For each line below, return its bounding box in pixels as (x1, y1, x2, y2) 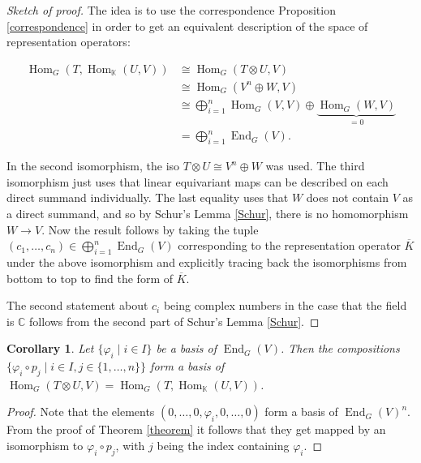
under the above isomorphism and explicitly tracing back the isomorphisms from (6, 253, 407, 270)
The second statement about (6, 297, 148, 314)
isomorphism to (6, 437, 84, 454)
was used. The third (265, 157, 365, 174)
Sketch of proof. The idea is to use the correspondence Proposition (6, 2, 336, 18)
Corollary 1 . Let (6, 340, 94, 357)
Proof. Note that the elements (6, 403, 155, 420)
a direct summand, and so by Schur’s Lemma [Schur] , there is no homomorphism (6, 204, 409, 221)
